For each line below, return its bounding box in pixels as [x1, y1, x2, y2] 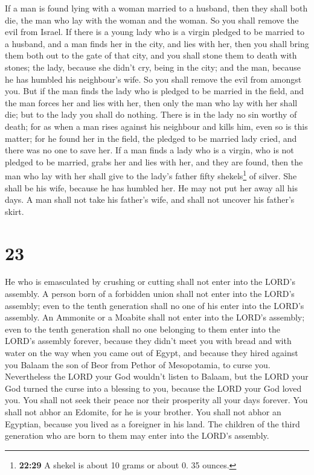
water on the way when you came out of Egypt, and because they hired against [5, 346, 298, 359]
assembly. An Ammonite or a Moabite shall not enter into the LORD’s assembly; [5, 311, 305, 324]
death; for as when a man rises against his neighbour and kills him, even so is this [5, 120, 308, 132]
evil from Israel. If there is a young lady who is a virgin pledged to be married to [5, 25, 304, 38]
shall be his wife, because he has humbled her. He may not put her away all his [5, 181, 298, 194]
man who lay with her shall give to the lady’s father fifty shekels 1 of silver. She [5, 168, 297, 182]
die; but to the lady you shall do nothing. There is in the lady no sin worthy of [5, 108, 297, 121]
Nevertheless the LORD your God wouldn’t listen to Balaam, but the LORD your [5, 370, 309, 383]
